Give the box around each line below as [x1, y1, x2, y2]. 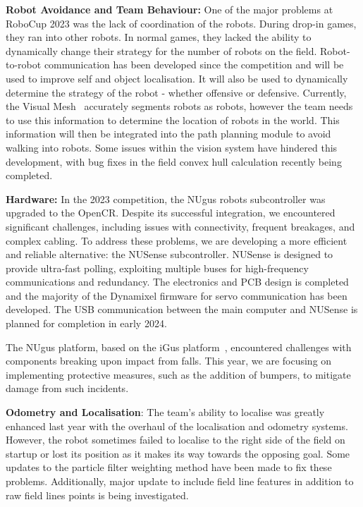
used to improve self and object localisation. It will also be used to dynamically [6, 71, 348, 85]
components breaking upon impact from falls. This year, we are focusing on [6, 353, 332, 368]
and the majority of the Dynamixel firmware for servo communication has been [6, 288, 347, 303]
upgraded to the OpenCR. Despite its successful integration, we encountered [6, 205, 336, 220]
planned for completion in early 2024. [6, 316, 167, 331]
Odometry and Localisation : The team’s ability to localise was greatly [6, 405, 325, 420]
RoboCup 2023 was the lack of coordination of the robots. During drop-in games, [6, 16, 357, 30]
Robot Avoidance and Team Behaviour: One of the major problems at [6, 2, 333, 16]
